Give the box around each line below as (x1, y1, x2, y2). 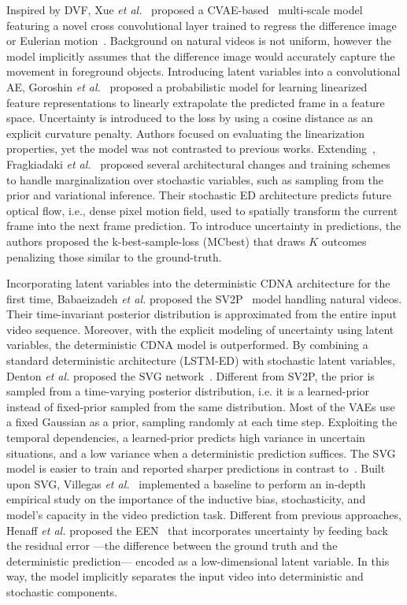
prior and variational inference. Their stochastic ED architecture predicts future (6, 187, 392, 203)
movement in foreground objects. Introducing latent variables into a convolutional (6, 63, 401, 80)
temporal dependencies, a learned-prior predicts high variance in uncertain (6, 429, 365, 446)
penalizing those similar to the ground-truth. (6, 248, 222, 265)
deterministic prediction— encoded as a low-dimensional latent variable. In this (6, 552, 390, 569)
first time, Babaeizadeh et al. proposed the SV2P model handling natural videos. (6, 290, 402, 306)
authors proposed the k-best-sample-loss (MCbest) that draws (6, 232, 305, 249)
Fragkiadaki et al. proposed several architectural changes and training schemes (6, 155, 390, 172)
